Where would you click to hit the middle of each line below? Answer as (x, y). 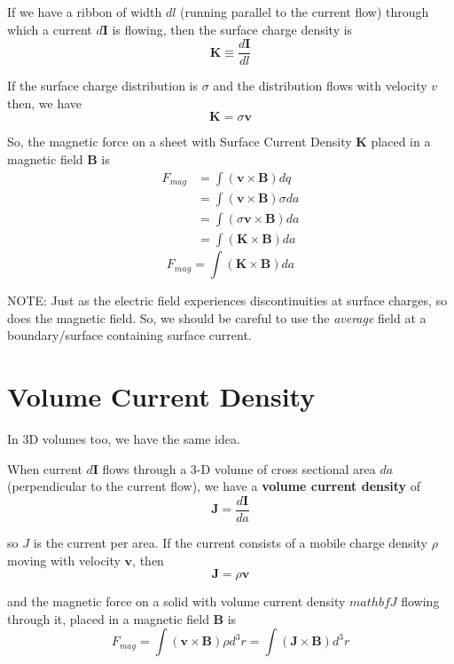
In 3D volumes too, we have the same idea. (124, 439)
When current (45, 468)
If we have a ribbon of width (85, 12)
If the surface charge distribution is (103, 86)
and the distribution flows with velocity (320, 86)
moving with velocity (64, 560)
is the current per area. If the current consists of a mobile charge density (230, 542)
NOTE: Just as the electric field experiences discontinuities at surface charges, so (227, 300)
